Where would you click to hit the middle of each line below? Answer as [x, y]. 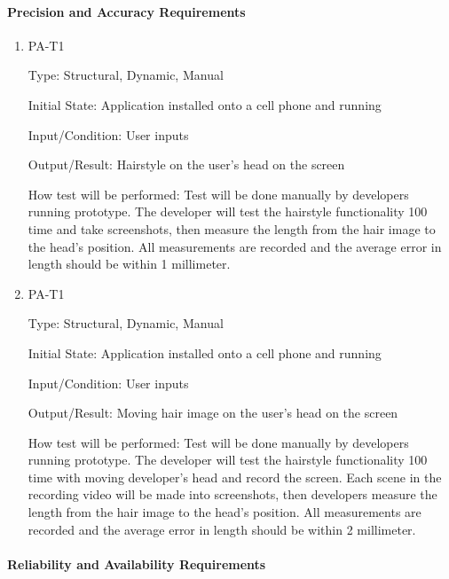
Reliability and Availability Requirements [137, 563]
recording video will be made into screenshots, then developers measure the [232, 494]
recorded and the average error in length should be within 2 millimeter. [222, 529]
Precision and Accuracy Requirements [126, 11]
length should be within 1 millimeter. [129, 264]
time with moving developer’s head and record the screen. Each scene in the [235, 477]
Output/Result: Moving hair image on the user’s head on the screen [213, 413]
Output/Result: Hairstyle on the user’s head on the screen [186, 164]
